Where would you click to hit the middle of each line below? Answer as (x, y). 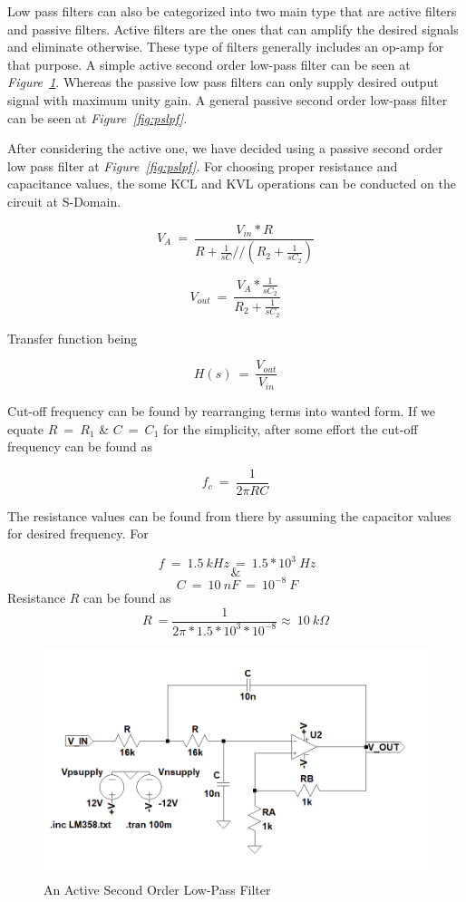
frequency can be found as (80, 446)
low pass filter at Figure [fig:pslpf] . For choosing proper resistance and (203, 165)
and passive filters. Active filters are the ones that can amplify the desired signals (233, 29)
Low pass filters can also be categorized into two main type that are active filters (232, 11)
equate (26, 428)
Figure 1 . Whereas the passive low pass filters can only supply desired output (223, 82)
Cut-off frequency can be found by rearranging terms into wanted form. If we (222, 410)
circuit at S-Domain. (64, 201)
